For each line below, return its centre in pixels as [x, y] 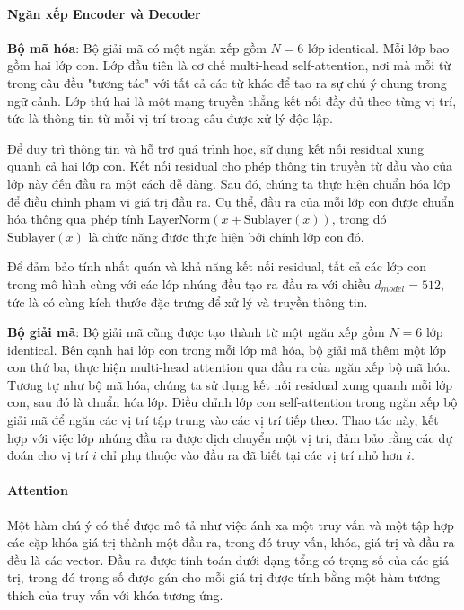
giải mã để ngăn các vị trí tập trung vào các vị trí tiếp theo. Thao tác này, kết [223, 420]
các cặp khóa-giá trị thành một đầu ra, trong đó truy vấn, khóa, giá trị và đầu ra [231, 542]
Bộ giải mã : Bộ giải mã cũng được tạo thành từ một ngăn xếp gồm [196, 332]
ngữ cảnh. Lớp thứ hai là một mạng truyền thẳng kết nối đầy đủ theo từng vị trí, [232, 100]
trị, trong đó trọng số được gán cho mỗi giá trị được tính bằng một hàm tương [224, 577]
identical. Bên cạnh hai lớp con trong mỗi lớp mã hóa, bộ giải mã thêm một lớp [227, 349]
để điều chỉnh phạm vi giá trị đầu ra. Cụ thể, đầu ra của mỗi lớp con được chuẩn [231, 201]
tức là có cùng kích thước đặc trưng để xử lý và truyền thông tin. [188, 301]
